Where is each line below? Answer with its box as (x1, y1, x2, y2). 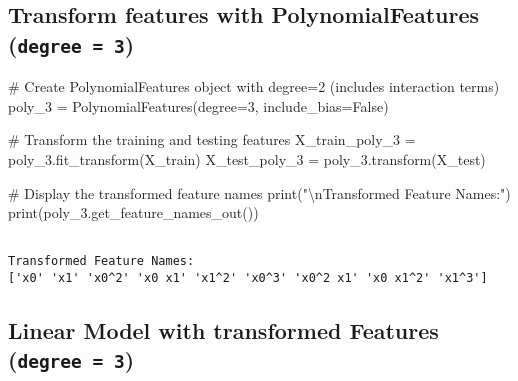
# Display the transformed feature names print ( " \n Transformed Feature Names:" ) (8, 182, 511, 203)
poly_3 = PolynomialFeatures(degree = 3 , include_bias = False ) (8, 95, 389, 116)
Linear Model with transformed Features (8, 315, 439, 346)
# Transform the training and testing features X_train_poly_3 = (8, 129, 416, 150)
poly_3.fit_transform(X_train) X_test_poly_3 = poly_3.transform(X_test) (8, 148, 486, 169)
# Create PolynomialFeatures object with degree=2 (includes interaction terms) (8, 76, 500, 97)
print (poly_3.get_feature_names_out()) (8, 202, 259, 223)
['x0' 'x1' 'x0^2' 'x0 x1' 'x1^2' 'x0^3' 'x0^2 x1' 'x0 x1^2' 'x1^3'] (8, 271, 488, 286)
